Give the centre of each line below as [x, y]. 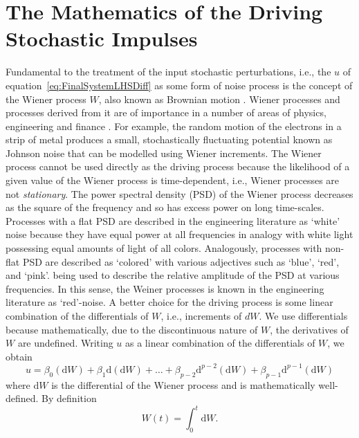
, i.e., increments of [201, 316]
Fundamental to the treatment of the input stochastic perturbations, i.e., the [168, 72]
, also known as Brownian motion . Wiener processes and [219, 99]
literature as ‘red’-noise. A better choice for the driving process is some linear [169, 302]
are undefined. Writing [65, 343]
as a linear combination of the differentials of [220, 343]
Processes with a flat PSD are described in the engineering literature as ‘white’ [173, 220]
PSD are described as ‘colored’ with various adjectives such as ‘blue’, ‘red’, [181, 261]
